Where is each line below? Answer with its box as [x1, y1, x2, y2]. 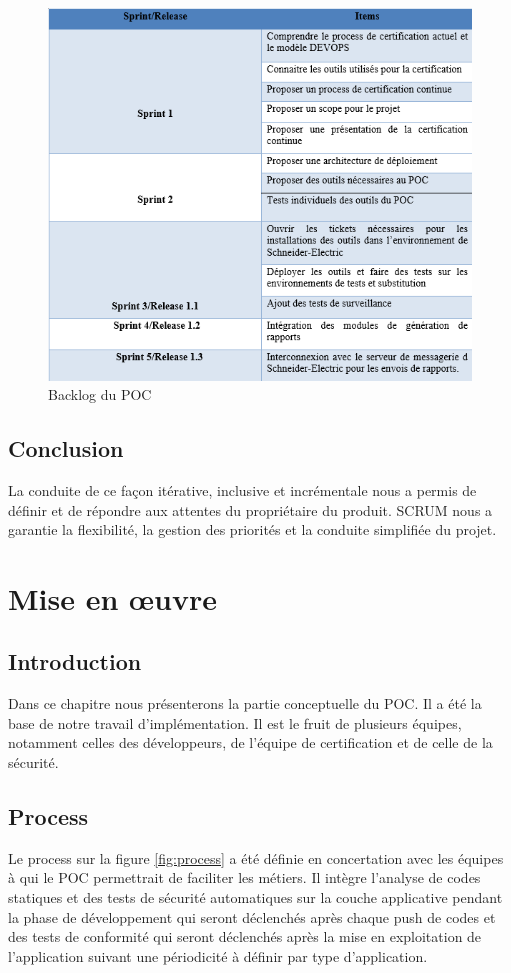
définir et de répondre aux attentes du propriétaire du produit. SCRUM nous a [8, 499, 493, 520]
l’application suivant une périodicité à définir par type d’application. [8, 945, 428, 966]
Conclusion [8, 433, 124, 464]
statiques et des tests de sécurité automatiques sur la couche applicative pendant [8, 887, 503, 908]
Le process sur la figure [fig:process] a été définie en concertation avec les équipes [8, 847, 504, 868]
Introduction [8, 646, 142, 677]
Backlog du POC [48, 384, 152, 405]
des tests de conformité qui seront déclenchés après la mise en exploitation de [8, 926, 482, 947]
